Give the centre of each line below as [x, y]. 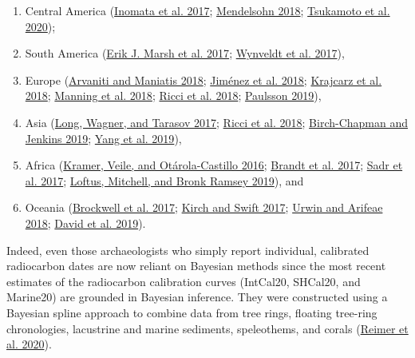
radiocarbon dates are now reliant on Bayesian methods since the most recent [196, 266]
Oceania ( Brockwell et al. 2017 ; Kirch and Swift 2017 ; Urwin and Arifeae [204, 207]
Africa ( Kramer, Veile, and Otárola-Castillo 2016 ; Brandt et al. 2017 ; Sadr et [214, 165]
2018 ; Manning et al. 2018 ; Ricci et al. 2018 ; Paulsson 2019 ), [173, 95]
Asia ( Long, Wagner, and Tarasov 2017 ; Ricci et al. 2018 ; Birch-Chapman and [217, 122]
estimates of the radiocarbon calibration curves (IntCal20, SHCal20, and [184, 281]
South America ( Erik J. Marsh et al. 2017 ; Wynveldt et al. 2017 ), [185, 53]
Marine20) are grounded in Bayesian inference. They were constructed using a [197, 297]
